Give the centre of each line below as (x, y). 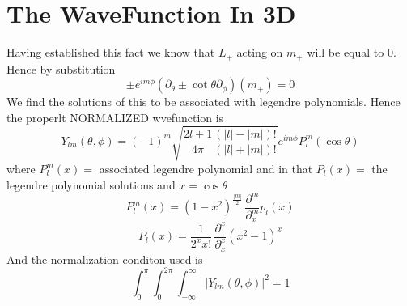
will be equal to (346, 52)
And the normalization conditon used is (105, 259)
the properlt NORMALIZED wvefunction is (115, 117)
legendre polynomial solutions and (91, 184)
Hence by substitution (61, 68)
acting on (260, 52)
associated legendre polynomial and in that (206, 168)
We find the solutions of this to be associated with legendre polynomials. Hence (203, 102)
